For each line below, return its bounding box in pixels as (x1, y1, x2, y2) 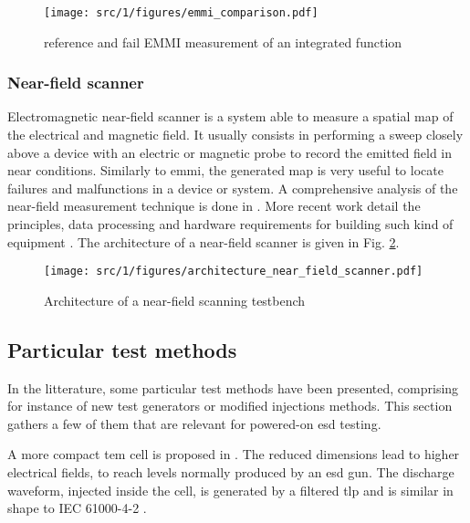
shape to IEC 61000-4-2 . (7, 498, 147, 518)
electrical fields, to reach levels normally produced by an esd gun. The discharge (7, 463, 454, 482)
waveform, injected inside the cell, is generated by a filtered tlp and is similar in (7, 480, 454, 499)
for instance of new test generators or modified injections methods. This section (7, 396, 453, 415)
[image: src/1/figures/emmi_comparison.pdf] (44, 6, 319, 19)
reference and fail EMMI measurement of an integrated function (44, 32, 402, 51)
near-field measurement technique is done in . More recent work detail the (7, 196, 421, 215)
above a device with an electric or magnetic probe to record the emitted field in (7, 142, 453, 162)
